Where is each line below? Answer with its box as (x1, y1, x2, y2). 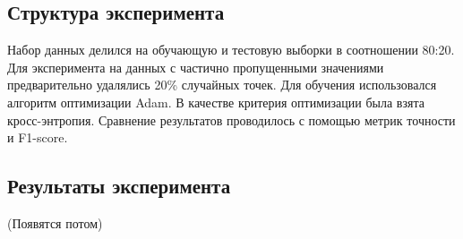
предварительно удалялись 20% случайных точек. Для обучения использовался (7, 75, 437, 94)
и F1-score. (7, 128, 68, 147)
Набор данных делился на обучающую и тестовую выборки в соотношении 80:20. (7, 40, 455, 59)
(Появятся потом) (7, 213, 103, 232)
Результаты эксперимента (7, 172, 231, 200)
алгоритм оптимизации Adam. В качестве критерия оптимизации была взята (7, 92, 424, 111)
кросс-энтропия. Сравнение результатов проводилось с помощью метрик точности (7, 110, 456, 129)
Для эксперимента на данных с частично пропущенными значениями (7, 57, 384, 76)
